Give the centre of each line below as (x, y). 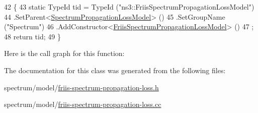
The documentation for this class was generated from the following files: (115, 70)
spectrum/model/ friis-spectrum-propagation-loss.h (81, 87)
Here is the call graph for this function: (64, 53)
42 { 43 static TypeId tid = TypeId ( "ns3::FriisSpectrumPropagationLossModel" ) (129, 7)
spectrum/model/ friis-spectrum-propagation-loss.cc (83, 104)
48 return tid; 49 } (32, 36)
